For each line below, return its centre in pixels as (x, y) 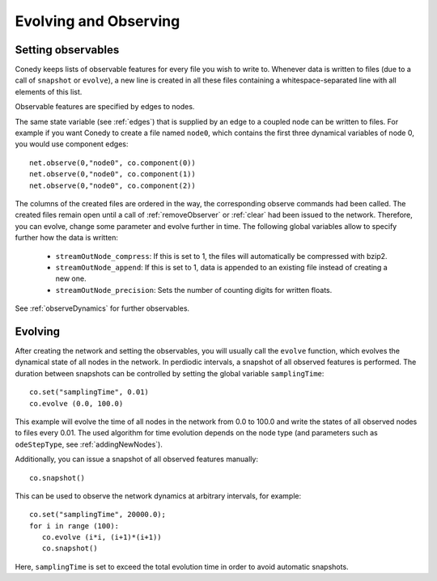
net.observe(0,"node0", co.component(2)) (112, 185)
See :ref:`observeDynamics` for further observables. (102, 308)
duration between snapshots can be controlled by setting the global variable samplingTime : (170, 373)
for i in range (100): (74, 526)
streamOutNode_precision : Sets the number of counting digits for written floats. (194, 290)
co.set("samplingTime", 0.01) (89, 392)
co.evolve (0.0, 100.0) (76, 403)
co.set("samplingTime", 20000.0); (98, 515)
